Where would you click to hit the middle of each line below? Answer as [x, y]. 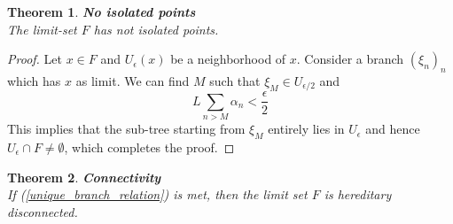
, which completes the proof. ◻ [149, 147]
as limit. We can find [133, 80]
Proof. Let [35, 59]
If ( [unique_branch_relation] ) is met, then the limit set [157, 194]
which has [34, 80]
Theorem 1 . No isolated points [102, 12]
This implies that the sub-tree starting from [126, 129]
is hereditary [358, 194]
